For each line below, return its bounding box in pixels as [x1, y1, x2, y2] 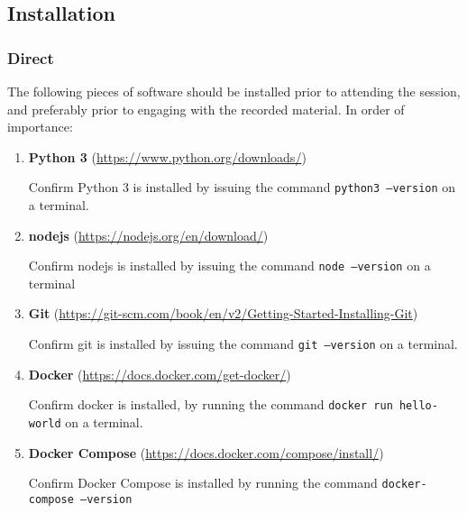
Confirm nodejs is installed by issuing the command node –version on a [28, 256, 431, 275]
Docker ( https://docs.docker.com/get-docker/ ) [28, 364, 291, 383]
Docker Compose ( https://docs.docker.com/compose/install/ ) [28, 443, 384, 462]
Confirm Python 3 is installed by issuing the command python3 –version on [28, 178, 456, 197]
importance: [7, 117, 73, 136]
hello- [398, 399, 438, 413]
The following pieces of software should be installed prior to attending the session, [7, 82, 461, 100]
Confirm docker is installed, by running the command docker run [28, 395, 393, 414]
